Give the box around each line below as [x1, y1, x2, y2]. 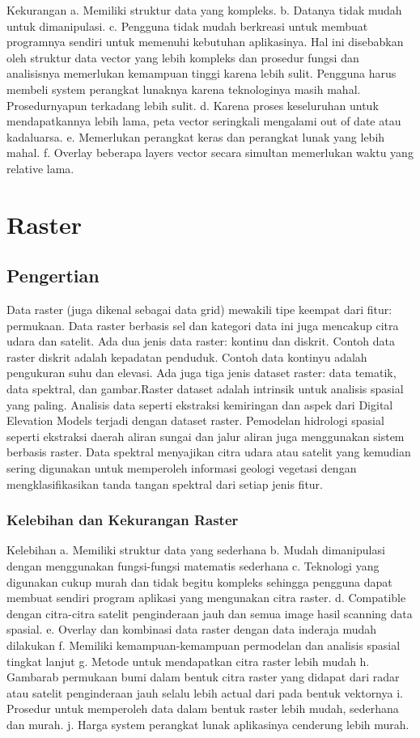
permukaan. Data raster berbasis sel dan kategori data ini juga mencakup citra [6, 316, 399, 333]
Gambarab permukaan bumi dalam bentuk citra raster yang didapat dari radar [6, 668, 400, 685]
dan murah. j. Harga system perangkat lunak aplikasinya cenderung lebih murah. [6, 715, 409, 732]
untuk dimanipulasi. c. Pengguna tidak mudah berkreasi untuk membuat [6, 17, 368, 34]
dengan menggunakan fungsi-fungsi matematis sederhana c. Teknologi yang [6, 558, 380, 575]
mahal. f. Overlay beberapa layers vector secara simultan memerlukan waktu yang [6, 144, 414, 161]
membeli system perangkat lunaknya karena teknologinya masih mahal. [6, 80, 361, 97]
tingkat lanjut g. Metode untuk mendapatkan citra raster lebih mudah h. [6, 652, 370, 669]
